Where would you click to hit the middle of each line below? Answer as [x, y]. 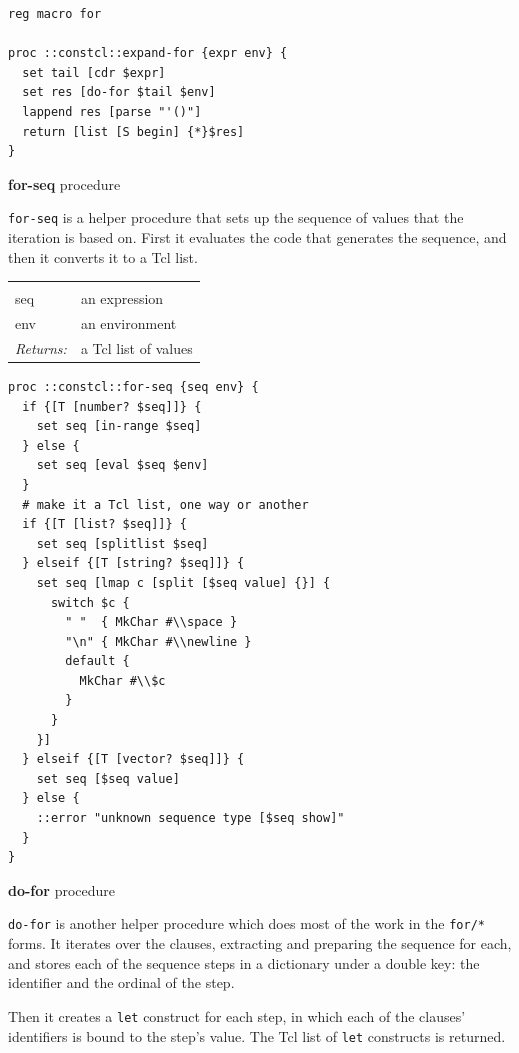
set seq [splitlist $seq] [122, 543]
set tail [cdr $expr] [94, 72]
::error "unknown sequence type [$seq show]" [190, 818]
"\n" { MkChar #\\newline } [158, 641]
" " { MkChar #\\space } [151, 622]
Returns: [41, 347]
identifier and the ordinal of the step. [121, 982]
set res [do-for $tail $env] [119, 92]
